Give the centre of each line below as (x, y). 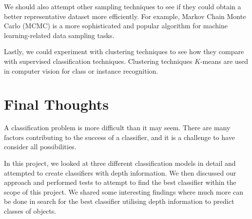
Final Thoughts (57, 104)
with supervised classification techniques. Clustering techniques (98, 61)
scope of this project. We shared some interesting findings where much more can (124, 191)
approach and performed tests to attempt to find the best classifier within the (120, 182)
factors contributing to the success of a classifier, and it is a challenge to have (119, 137)
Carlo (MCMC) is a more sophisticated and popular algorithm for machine (116, 26)
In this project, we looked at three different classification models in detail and (120, 163)
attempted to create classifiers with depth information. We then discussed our (120, 172)
